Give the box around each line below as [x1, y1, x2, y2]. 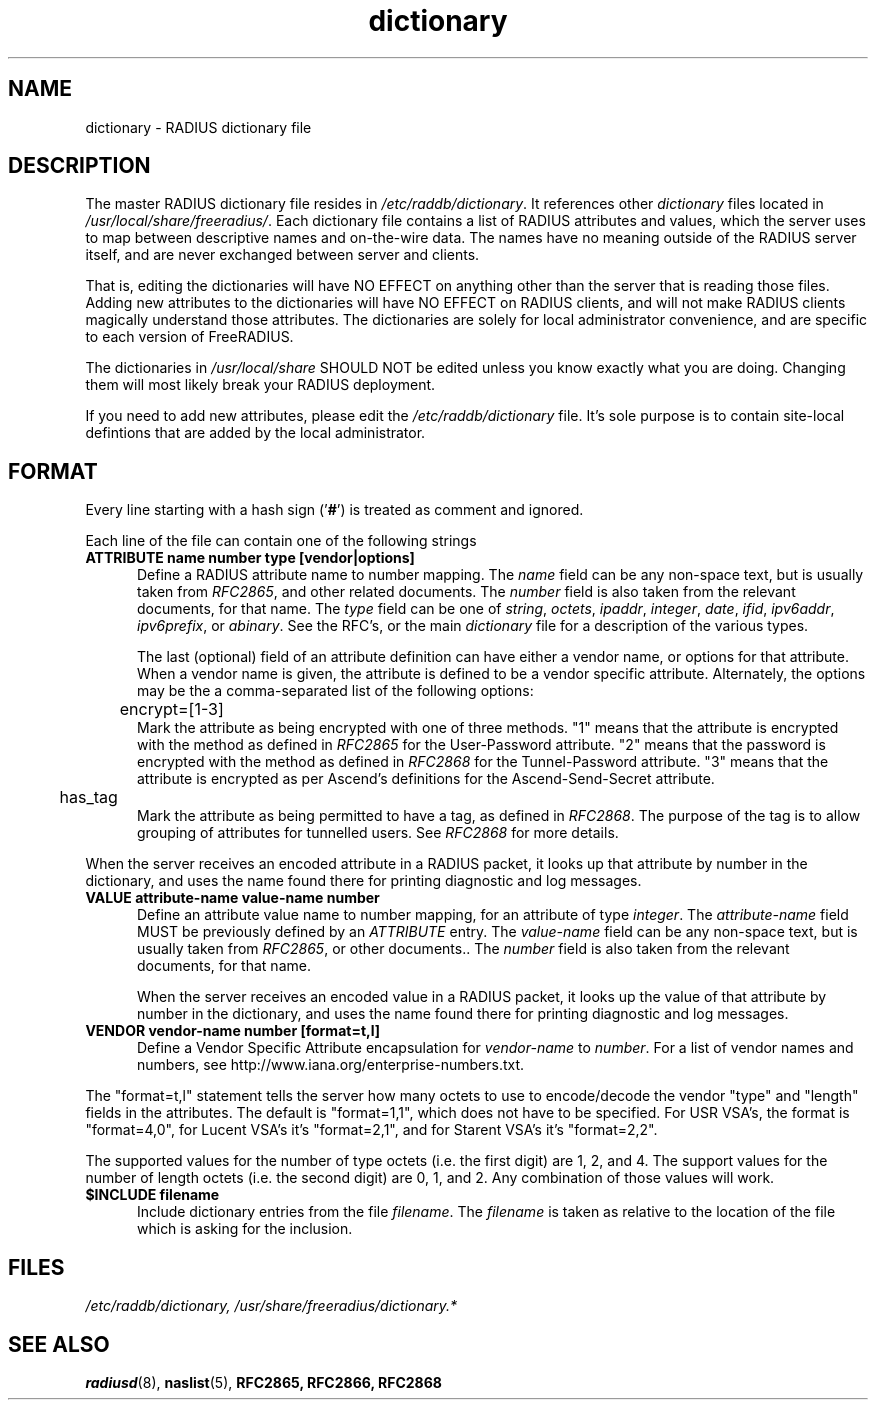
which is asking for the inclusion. [137, 1220, 353, 1238]
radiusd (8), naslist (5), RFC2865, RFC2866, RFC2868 [85, 1373, 442, 1391]
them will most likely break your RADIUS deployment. [85, 376, 436, 394]
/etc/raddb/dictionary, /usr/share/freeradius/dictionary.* [85, 1297, 458, 1315]
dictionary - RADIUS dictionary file [85, 118, 312, 136]
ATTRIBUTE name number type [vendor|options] [85, 549, 415, 567]
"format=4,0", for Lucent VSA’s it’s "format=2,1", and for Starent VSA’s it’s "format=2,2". [85, 1121, 658, 1139]
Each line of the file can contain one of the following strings [85, 532, 477, 550]
